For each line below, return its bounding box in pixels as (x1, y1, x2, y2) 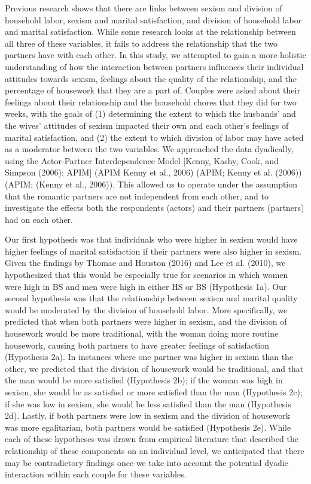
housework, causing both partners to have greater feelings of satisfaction (5, 338, 270, 351)
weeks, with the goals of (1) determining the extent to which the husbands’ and (5, 107, 296, 120)
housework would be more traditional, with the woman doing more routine (5, 327, 279, 340)
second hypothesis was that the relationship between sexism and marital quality (5, 292, 298, 304)
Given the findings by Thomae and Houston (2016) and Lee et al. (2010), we (5, 256, 286, 269)
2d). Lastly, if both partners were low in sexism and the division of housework (5, 409, 291, 422)
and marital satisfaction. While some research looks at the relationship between (5, 25, 296, 38)
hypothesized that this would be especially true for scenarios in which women (5, 268, 288, 281)
